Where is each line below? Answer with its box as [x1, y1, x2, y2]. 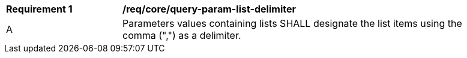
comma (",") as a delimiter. [122, 29, 241, 41]
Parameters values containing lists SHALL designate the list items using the [122, 17, 462, 29]
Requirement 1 [6, 3, 73, 15]
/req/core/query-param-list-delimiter [122, 3, 296, 15]
